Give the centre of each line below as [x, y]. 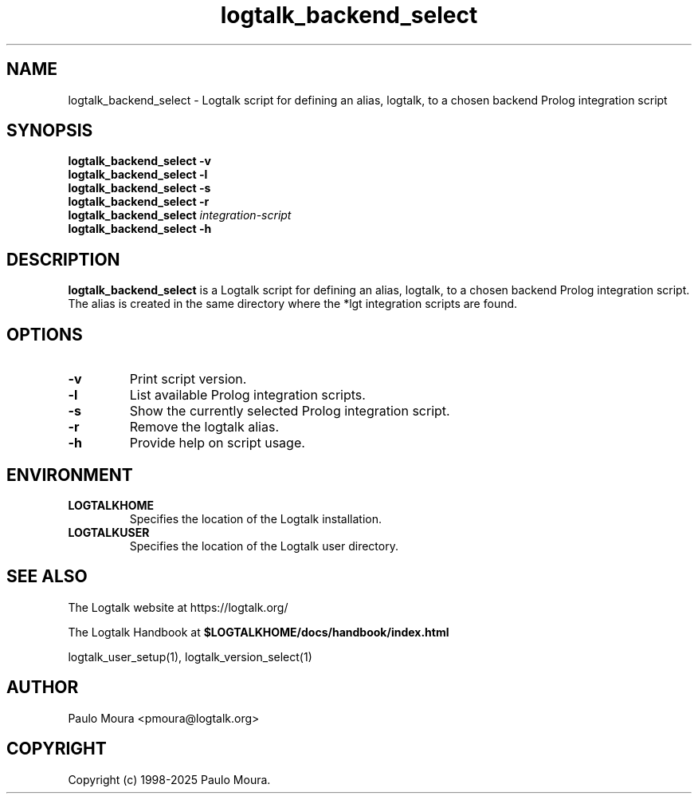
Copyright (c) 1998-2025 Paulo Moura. [169, 779]
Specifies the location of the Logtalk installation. [256, 518]
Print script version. [188, 379]
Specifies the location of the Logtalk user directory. [264, 546]
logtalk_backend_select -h [140, 229]
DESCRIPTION [63, 259]
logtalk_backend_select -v [139, 161]
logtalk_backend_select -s [139, 188]
